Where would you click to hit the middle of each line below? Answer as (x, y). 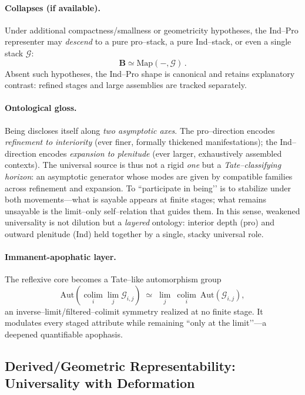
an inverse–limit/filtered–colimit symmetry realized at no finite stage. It (134, 311)
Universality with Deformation (100, 383)
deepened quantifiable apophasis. (64, 334)
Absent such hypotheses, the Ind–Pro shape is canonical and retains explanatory (150, 73)
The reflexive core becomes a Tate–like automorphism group (113, 279)
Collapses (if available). (53, 7)
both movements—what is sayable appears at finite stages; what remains (136, 199)
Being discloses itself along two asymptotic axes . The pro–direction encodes (140, 130)
